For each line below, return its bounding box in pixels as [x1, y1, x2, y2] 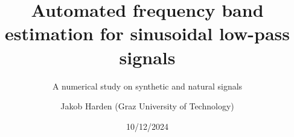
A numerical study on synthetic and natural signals [52, 79, 243, 92]
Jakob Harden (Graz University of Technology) [60, 100, 234, 112]
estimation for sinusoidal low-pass [4, 21, 290, 46]
